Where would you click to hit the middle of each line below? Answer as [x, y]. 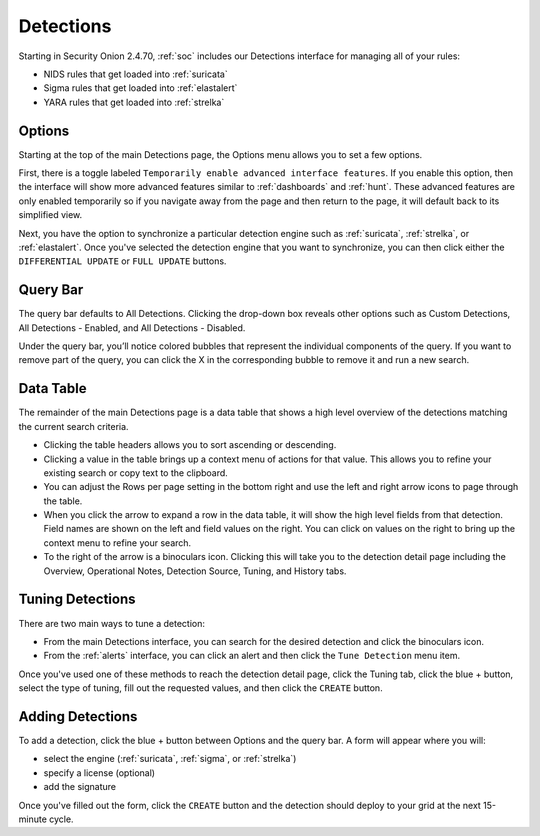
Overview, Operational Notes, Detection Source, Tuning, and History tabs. [195, 571]
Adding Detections [78, 716]
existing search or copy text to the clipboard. [136, 472]
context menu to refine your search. [117, 542]
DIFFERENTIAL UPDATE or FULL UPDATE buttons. [122, 261]
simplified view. [50, 215]
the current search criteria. [73, 426]
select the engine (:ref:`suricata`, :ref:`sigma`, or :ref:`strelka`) [170, 759]
